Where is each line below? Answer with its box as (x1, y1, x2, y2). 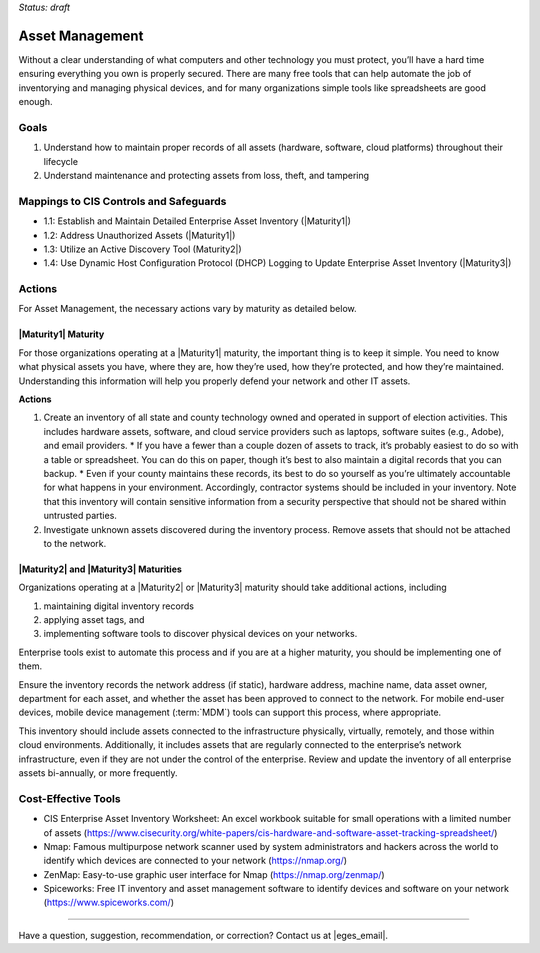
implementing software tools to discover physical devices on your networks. (43, 628, 358, 640)
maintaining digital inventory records (43, 600, 195, 612)
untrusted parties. (43, 510, 117, 522)
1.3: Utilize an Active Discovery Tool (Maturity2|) (43, 243, 242, 255)
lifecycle (43, 155, 79, 167)
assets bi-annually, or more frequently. (18, 767, 178, 779)
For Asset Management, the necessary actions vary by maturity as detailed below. (18, 303, 357, 315)
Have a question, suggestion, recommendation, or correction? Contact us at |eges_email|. (18, 929, 389, 941)
